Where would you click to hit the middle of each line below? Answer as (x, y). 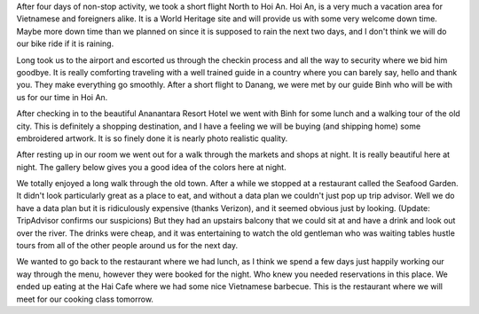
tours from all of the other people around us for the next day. (127, 246)
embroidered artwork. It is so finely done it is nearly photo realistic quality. (152, 138)
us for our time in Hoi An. (62, 97)
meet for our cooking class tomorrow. (85, 299)
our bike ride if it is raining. (65, 43)
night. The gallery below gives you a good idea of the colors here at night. (152, 167)
